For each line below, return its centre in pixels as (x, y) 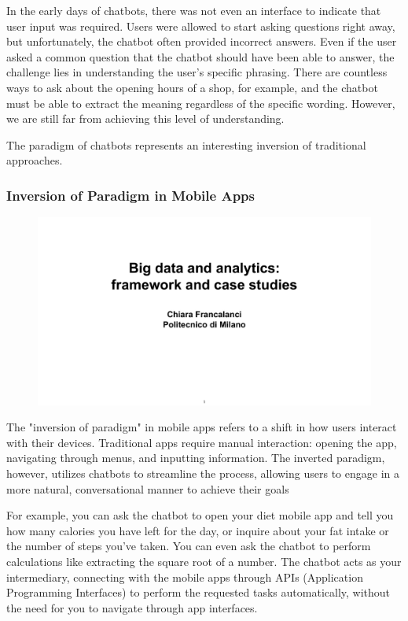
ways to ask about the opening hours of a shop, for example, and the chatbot (192, 87)
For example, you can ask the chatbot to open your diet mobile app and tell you (200, 515)
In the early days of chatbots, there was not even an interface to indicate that (194, 10)
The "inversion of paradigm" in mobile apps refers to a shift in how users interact (202, 427)
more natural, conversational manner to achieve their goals (148, 488)
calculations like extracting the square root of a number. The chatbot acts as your (204, 561)
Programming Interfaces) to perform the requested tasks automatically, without (198, 592)
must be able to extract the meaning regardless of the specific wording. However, (201, 103)
